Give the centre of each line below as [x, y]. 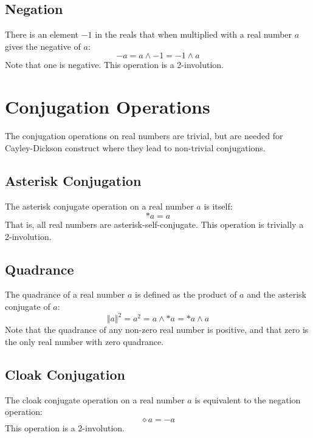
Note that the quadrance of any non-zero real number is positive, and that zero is [157, 330]
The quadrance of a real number [65, 294]
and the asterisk [277, 294]
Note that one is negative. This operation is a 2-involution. [114, 65]
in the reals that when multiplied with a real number [194, 34]
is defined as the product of [186, 294]
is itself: [218, 206]
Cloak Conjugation [65, 374]
